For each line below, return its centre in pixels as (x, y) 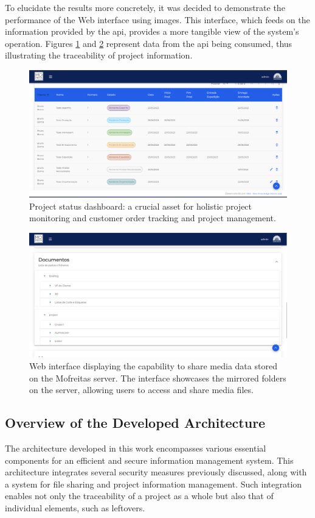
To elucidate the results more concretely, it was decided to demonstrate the (145, 7)
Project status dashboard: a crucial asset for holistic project (141, 206)
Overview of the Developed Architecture (135, 423)
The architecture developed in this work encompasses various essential (136, 448)
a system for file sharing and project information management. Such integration (154, 484)
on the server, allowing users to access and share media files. (141, 390)
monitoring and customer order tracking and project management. (153, 218)
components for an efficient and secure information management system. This (149, 460)
